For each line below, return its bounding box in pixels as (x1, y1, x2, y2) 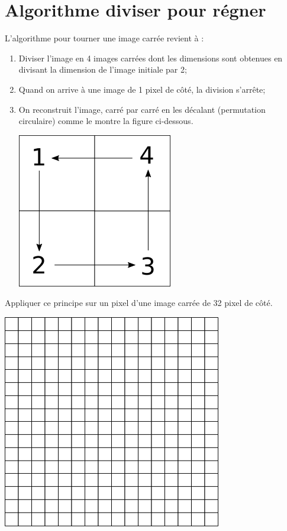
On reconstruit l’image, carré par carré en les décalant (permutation (18, 103, 266, 115)
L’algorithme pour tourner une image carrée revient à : (5, 32, 204, 44)
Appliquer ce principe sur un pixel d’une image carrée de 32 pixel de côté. (5, 297, 273, 309)
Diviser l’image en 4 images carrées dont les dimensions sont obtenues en (18, 51, 283, 64)
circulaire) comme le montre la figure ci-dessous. (18, 115, 194, 127)
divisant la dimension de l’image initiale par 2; (18, 63, 187, 76)
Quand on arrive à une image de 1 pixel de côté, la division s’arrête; (18, 83, 266, 95)
